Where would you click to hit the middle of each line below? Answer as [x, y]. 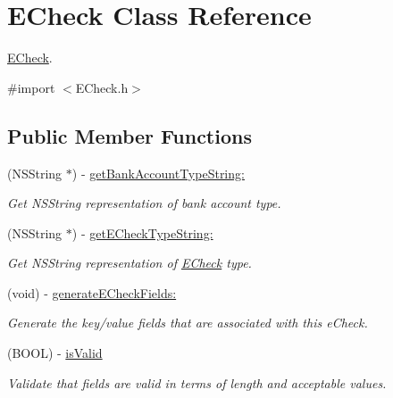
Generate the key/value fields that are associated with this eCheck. [188, 323]
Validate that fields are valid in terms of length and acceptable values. [197, 382]
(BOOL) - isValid [55, 353]
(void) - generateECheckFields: [92, 292]
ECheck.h [102, 87]
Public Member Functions [130, 135]
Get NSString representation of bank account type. [144, 203]
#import [31, 87]
